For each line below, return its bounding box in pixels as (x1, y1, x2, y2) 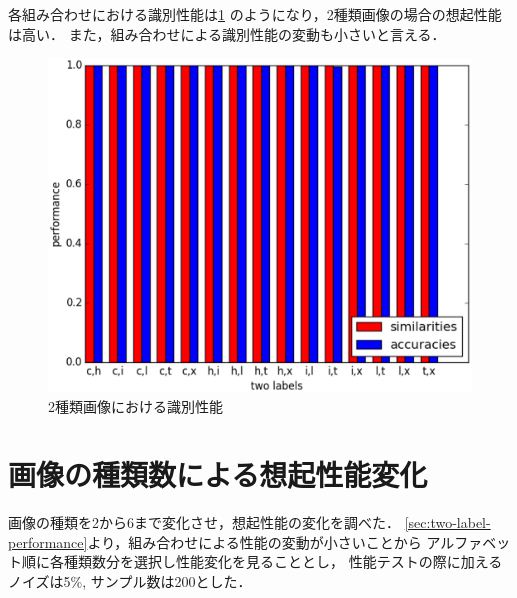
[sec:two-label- (404, 512, 491, 533)
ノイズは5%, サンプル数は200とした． (8, 571, 252, 592)
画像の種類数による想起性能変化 (8, 454, 428, 495)
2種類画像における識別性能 (48, 395, 223, 416)
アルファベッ (426, 531, 511, 552)
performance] (8, 531, 88, 552)
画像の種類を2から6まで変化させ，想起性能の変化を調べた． (8, 512, 400, 533)
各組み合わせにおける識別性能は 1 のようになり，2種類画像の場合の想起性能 (8, 4, 502, 24)
